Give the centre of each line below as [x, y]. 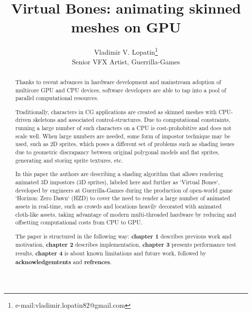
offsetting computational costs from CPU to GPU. [79, 222]
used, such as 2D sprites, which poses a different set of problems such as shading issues [125, 144]
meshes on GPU [126, 27]
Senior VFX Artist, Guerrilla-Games [126, 61]
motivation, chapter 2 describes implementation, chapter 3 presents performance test [126, 245]
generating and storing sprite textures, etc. [69, 160]
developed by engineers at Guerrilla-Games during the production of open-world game [124, 190]
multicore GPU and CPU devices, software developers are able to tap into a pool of [121, 90]
